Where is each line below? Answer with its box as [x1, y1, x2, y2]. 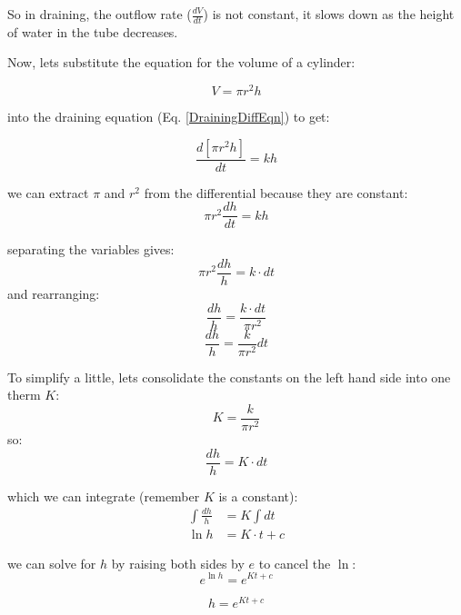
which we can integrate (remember [7, 486, 200, 505]
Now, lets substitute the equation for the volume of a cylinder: [7, 53, 356, 72]
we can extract [7, 183, 89, 202]
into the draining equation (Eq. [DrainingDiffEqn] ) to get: [7, 107, 330, 126]
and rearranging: [7, 284, 100, 303]
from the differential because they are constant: [144, 183, 408, 202]
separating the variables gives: [7, 240, 175, 259]
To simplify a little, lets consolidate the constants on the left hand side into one [7, 367, 451, 386]
